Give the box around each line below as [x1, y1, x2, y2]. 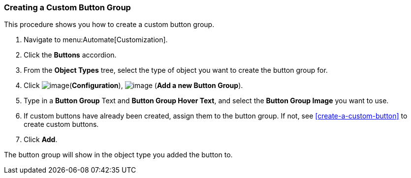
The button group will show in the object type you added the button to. [4, 150, 233, 159]
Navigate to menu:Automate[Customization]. [24, 35, 168, 44]
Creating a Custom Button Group [4, 2, 131, 12]
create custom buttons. [24, 120, 99, 129]
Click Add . [24, 135, 58, 144]
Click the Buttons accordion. [24, 51, 117, 59]
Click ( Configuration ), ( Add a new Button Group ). [24, 81, 243, 90]
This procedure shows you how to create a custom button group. [4, 20, 215, 29]
